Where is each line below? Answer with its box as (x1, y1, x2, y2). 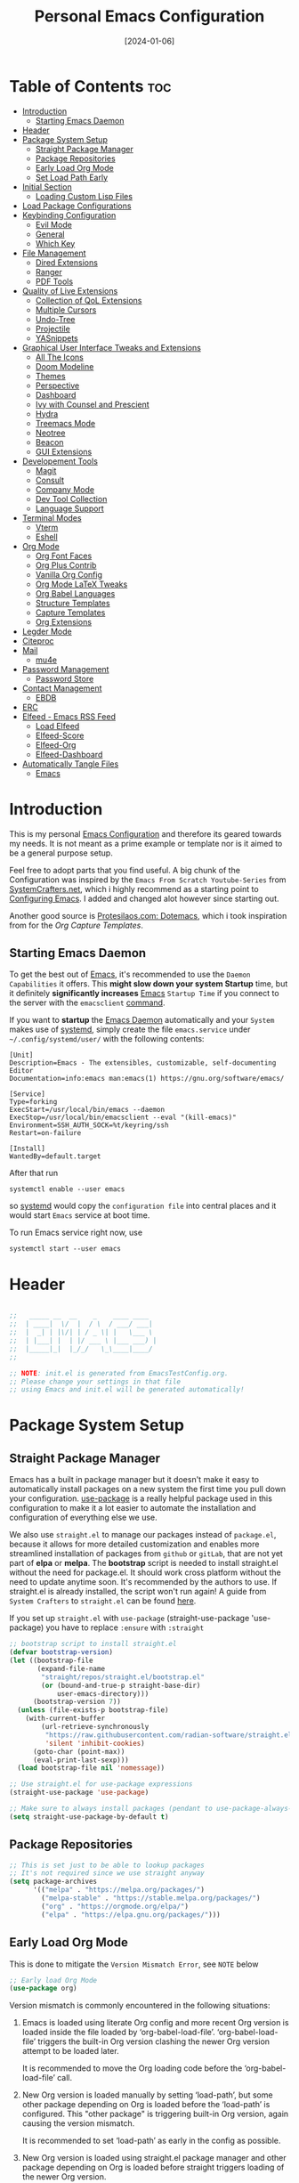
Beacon (35, 436, 64, 447)
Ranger (35, 266, 62, 277)
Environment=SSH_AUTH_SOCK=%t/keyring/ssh (9, 1121, 169, 1130)
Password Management (21, 663, 109, 674)
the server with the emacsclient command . (9, 997, 166, 1008)
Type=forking (9, 1098, 58, 1107)
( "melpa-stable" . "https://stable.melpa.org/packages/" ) (41, 1894, 261, 1903)
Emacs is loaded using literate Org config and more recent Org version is (21, 2017, 289, 2028)
